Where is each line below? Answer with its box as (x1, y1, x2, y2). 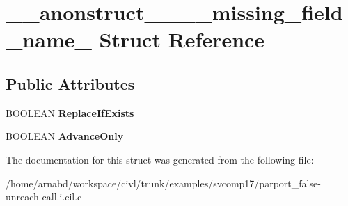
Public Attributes (6, 72, 135, 94)
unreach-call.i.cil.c (6, 189, 82, 204)
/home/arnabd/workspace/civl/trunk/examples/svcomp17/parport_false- (6, 175, 321, 190)
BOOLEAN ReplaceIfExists (6, 105, 134, 120)
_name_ (6, 25, 92, 54)
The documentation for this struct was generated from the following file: (6, 152, 314, 166)
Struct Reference (99, 25, 265, 54)
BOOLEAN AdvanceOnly (6, 129, 124, 143)
